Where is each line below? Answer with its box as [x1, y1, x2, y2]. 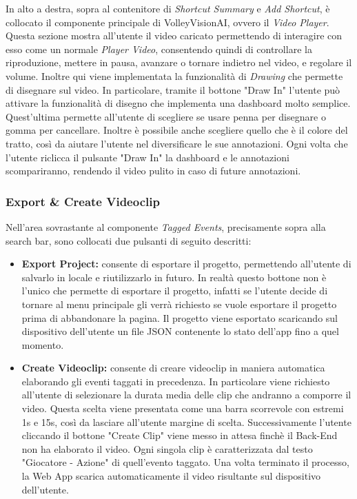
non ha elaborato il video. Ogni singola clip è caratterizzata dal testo [21, 441, 313, 456]
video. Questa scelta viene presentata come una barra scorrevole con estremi [21, 401, 344, 416]
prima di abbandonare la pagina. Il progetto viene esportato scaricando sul [21, 310, 338, 325]
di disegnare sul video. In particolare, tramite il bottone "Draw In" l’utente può [6, 82, 340, 96]
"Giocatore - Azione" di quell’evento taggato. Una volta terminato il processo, [21, 455, 349, 469]
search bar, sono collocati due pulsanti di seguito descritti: [6, 233, 252, 247]
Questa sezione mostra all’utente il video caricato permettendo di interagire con [6, 28, 343, 43]
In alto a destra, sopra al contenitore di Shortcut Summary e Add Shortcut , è [6, 1, 330, 15]
